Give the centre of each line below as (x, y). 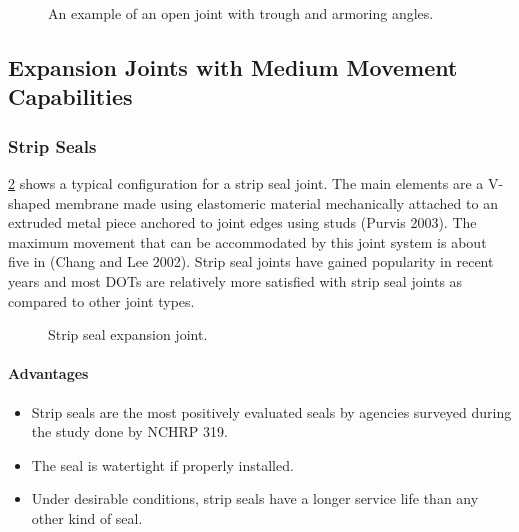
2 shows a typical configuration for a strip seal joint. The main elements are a (246, 182)
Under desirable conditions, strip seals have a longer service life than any (255, 498)
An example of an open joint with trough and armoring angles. (241, 13)
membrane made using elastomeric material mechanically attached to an (276, 202)
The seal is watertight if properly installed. (162, 464)
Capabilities (70, 96)
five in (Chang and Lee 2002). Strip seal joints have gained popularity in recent (251, 261)
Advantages (48, 373)
